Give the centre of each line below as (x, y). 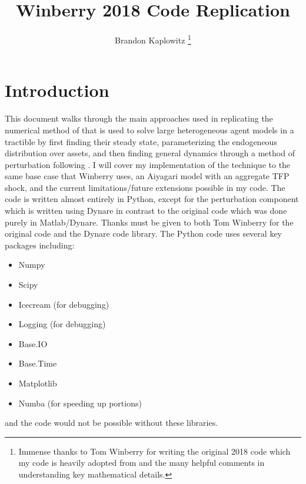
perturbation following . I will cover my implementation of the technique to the (148, 164)
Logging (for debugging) (62, 324)
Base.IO (33, 343)
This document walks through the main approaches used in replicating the (139, 118)
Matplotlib (38, 383)
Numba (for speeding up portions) (80, 403)
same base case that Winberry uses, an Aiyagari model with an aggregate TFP (147, 176)
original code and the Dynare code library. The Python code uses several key (143, 233)
